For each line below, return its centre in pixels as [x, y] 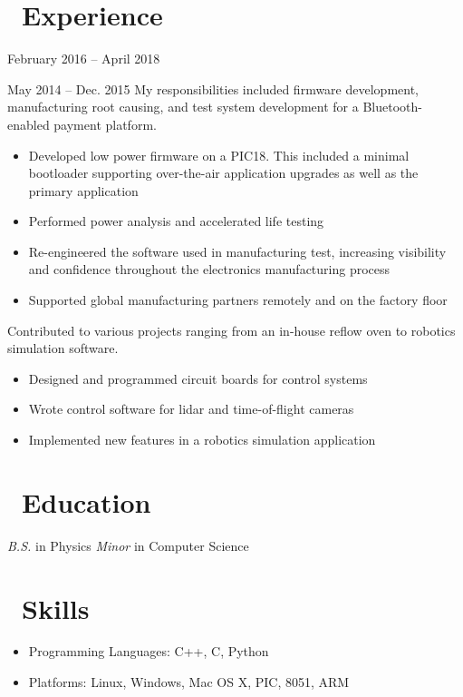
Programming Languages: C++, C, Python [149, 651]
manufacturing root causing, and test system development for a [183, 107]
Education [87, 501]
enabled [29, 124]
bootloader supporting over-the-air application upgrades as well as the [223, 173]
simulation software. [63, 348]
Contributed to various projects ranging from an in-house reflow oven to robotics [231, 330]
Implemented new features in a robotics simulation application [202, 440]
